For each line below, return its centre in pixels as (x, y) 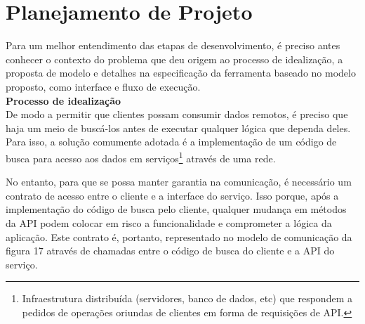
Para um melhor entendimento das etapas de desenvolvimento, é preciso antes (173, 45)
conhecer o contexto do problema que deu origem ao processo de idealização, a (174, 59)
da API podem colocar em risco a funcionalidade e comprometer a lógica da (169, 222)
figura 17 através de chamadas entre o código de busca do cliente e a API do (170, 251)
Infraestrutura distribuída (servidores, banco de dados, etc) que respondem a (187, 298)
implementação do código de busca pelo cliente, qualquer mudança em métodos (176, 209)
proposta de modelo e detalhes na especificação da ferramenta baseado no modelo (181, 73)
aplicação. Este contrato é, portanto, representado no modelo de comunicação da (179, 236)
